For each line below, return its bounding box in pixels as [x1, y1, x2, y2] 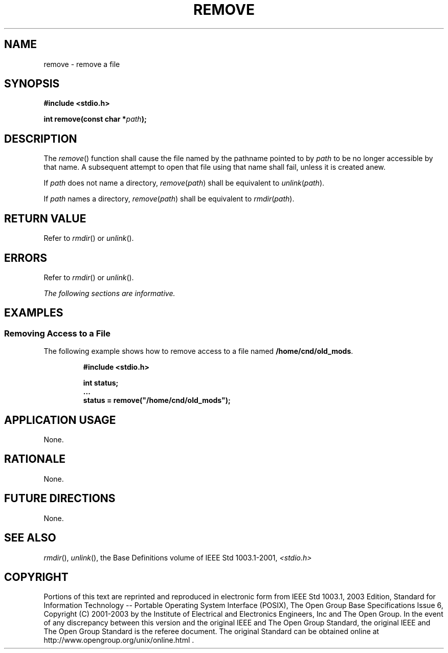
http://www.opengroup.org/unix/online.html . [43, 636, 194, 645]
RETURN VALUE [4, 212, 86, 225]
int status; [83, 378, 119, 388]
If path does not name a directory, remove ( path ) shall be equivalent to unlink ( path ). [43, 178, 325, 188]
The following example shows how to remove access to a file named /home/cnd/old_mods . [43, 347, 353, 356]
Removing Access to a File [4, 328, 110, 339]
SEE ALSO [4, 531, 56, 545]
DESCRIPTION [4, 132, 77, 145]
